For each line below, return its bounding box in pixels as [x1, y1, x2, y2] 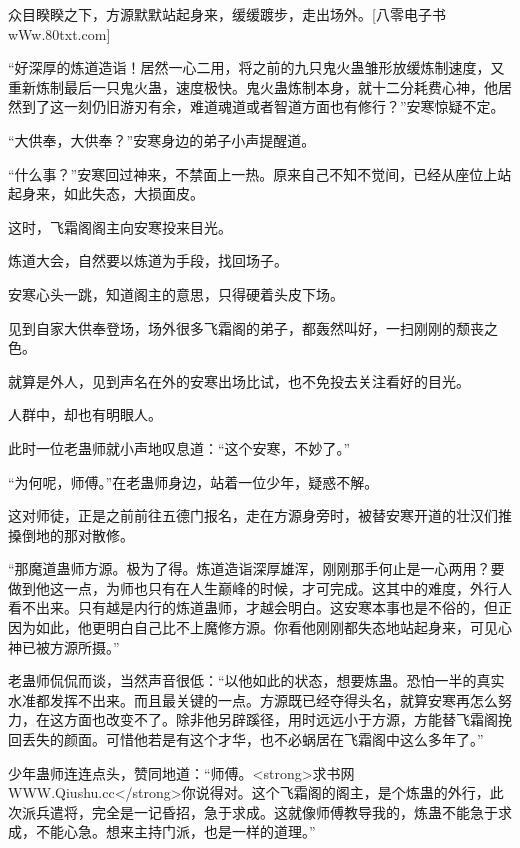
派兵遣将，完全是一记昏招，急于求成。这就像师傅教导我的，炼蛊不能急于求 [21, 801, 512, 822]
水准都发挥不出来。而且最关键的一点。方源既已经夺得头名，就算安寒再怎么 [8, 689, 498, 710]
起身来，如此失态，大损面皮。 [8, 183, 204, 204]
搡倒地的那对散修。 [8, 524, 134, 545]
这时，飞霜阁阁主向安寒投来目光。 [8, 216, 232, 237]
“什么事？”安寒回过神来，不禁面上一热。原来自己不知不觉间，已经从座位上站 [8, 163, 512, 184]
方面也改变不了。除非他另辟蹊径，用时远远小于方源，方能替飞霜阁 [63, 709, 498, 730]
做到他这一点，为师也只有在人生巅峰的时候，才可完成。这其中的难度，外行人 [8, 577, 512, 598]
